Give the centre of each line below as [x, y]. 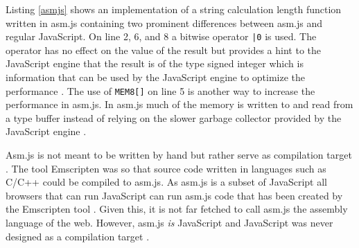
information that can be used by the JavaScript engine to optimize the [156, 77]
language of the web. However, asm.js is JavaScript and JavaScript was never [169, 223]
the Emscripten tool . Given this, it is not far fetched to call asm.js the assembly [177, 209]
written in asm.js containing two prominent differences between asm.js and [164, 23]
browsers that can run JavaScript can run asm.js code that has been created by [174, 195]
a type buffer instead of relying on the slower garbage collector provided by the [174, 117]
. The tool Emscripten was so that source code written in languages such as [166, 168]
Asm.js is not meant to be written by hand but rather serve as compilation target [179, 155]
